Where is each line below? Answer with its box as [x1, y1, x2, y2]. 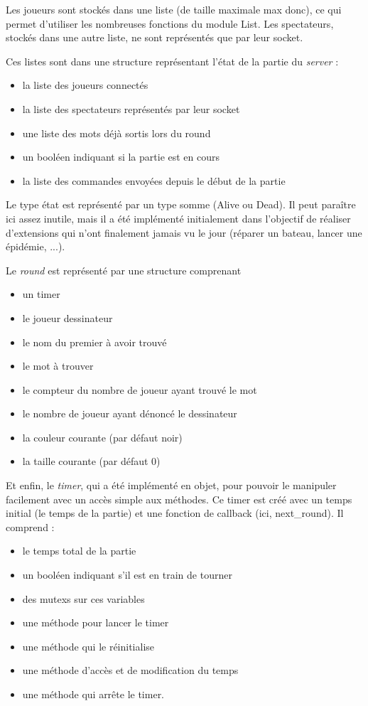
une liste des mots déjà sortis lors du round [22, 125, 211, 140]
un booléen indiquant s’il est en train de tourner [22, 567, 232, 582]
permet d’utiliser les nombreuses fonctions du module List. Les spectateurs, [6, 16, 334, 31]
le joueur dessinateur [22, 310, 113, 325]
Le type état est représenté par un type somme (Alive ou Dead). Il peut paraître [6, 197, 356, 212]
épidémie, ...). [6, 239, 65, 254]
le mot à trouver [22, 358, 94, 373]
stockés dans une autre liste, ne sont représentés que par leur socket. [6, 30, 303, 45]
